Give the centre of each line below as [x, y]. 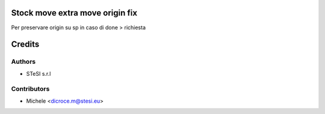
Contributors [30, 89]
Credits [25, 44]
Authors [23, 61]
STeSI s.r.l [39, 73]
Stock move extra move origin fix [74, 13]
